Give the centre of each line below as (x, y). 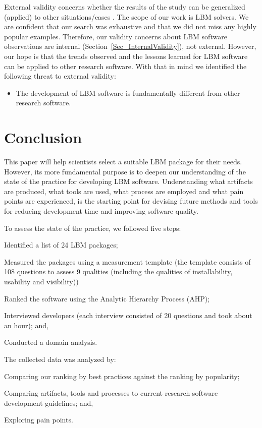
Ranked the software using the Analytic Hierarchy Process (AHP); (107, 298)
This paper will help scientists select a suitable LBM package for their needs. (123, 162)
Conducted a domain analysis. (51, 342)
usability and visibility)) (41, 281)
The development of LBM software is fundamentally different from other (128, 93)
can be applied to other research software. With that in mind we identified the (125, 66)
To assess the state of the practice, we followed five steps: (93, 228)
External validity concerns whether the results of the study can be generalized (125, 7)
